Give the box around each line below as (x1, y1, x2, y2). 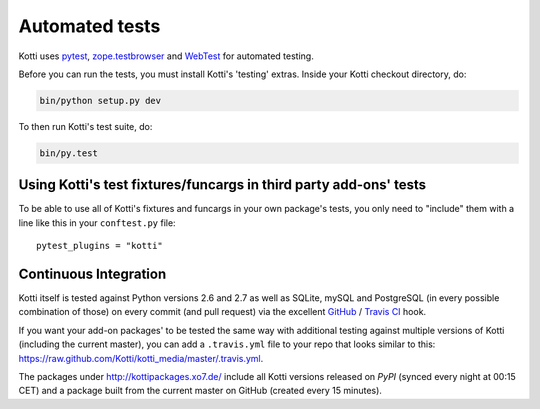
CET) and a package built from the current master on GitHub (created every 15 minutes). (18, 385, 382, 397)
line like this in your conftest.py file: (18, 216, 176, 229)
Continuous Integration (18, 265, 167, 282)
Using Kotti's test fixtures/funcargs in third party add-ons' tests (18, 176, 427, 194)
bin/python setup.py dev (39, 95, 162, 106)
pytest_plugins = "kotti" (36, 240, 164, 252)
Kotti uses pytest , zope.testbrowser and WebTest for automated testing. (18, 50, 314, 62)
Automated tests (18, 15, 161, 37)
